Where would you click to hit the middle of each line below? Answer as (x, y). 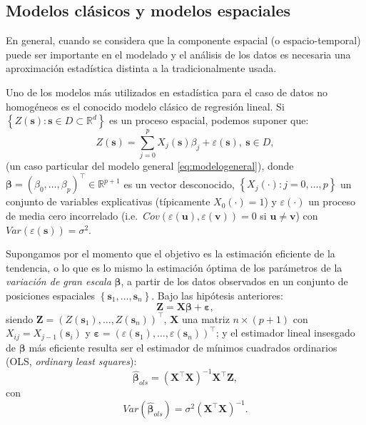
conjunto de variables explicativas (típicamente (108, 201)
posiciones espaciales (51, 295)
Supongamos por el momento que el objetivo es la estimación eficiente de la (171, 254)
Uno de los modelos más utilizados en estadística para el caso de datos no (167, 92)
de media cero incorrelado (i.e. (72, 215)
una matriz (205, 318)
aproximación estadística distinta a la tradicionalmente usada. (141, 68)
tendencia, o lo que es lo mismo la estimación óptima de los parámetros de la (174, 267)
